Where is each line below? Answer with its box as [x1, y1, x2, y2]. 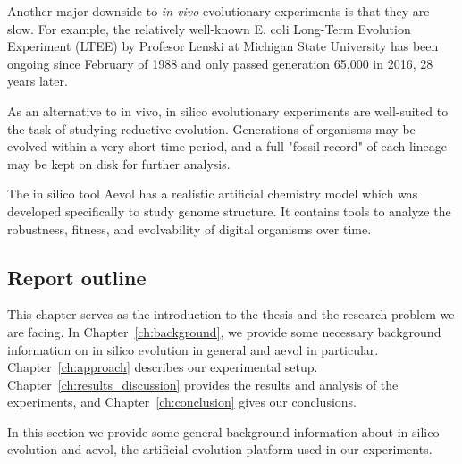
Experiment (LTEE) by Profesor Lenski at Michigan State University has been [7, 37, 439, 55]
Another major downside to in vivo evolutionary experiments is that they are [7, 2, 430, 20]
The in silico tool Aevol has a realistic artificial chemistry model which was [7, 184, 418, 203]
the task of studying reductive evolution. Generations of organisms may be [7, 119, 416, 138]
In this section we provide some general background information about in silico [7, 422, 440, 441]
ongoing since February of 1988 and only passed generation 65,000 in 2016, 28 [7, 54, 433, 72]
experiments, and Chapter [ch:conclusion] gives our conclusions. [7, 392, 357, 411]
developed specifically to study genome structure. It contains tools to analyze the [7, 201, 451, 220]
